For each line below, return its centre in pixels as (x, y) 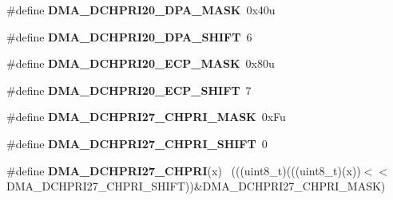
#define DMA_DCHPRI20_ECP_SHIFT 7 (129, 90)
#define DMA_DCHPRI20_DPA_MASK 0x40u (141, 10)
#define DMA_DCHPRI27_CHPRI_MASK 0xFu (146, 117)
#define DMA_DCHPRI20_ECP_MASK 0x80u (141, 63)
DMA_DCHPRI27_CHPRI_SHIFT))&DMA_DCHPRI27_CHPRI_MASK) (196, 186)
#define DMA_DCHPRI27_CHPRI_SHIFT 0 (137, 143)
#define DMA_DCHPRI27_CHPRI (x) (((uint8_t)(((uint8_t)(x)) (184, 170)
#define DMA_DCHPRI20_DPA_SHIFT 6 (129, 36)
